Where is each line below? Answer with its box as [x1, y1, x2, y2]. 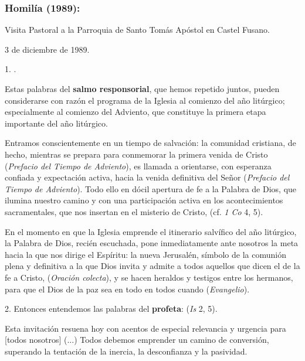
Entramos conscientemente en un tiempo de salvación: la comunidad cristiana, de [5, 137, 296, 149]
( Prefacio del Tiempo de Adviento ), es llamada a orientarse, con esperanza [5, 159, 272, 172]
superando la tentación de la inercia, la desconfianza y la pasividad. [5, 345, 248, 357]
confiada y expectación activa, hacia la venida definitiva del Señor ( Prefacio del [5, 171, 290, 183]
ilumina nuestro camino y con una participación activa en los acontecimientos [5, 194, 283, 206]
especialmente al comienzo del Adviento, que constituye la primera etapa [5, 105, 266, 118]
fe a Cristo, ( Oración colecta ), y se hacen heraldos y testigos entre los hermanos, [5, 271, 293, 283]
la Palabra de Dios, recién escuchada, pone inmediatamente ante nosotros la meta [5, 237, 299, 249]
